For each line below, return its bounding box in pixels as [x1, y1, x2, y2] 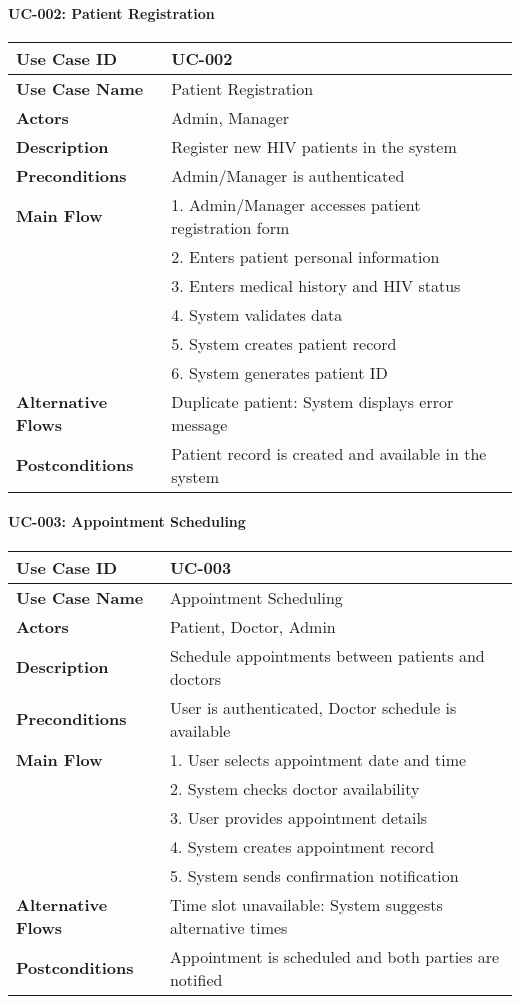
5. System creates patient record [171, 331, 397, 355]
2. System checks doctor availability [169, 776, 420, 800]
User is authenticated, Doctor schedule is [169, 695, 457, 719]
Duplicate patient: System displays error [171, 389, 454, 413]
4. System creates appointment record [169, 834, 435, 858]
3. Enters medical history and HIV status [171, 273, 461, 297]
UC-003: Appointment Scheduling [8, 511, 246, 532]
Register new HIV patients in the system [171, 134, 457, 158]
